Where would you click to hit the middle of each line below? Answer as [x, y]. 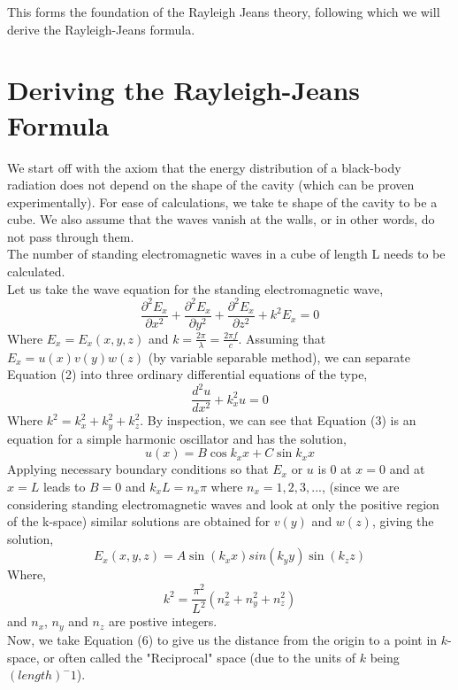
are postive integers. [163, 621]
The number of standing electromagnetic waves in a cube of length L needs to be [226, 254]
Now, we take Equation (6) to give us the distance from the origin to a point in [222, 639]
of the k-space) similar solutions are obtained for [139, 521]
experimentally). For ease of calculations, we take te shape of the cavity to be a [222, 202]
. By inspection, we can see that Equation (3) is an [278, 420]
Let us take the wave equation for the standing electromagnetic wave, [195, 288]
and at [407, 469]
